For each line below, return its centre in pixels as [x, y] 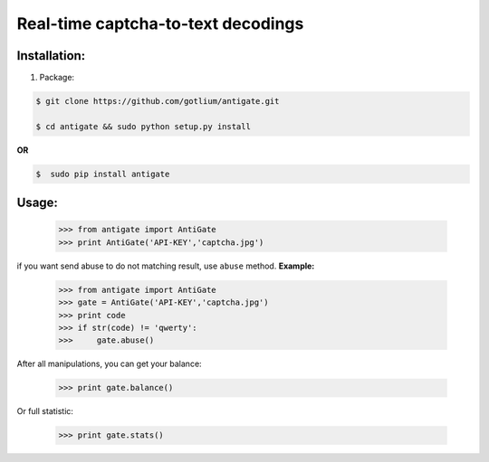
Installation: [51, 56]
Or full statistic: [45, 411]
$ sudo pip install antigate [103, 174]
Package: [57, 78]
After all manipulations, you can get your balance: [110, 364]
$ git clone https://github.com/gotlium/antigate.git [158, 101]
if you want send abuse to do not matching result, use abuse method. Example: [166, 266]
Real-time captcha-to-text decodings [160, 24]
